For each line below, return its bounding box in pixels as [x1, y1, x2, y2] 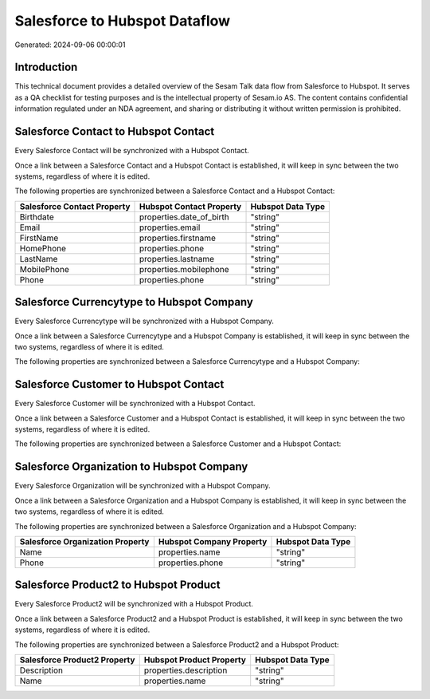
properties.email [139, 222, 201, 233]
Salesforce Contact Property [19, 200, 131, 211]
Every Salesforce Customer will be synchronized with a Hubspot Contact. [14, 399, 256, 409]
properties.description [143, 665, 228, 676]
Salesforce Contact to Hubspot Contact [14, 124, 215, 139]
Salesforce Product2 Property [19, 654, 135, 665]
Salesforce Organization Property [19, 535, 150, 547]
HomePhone [19, 243, 67, 254]
